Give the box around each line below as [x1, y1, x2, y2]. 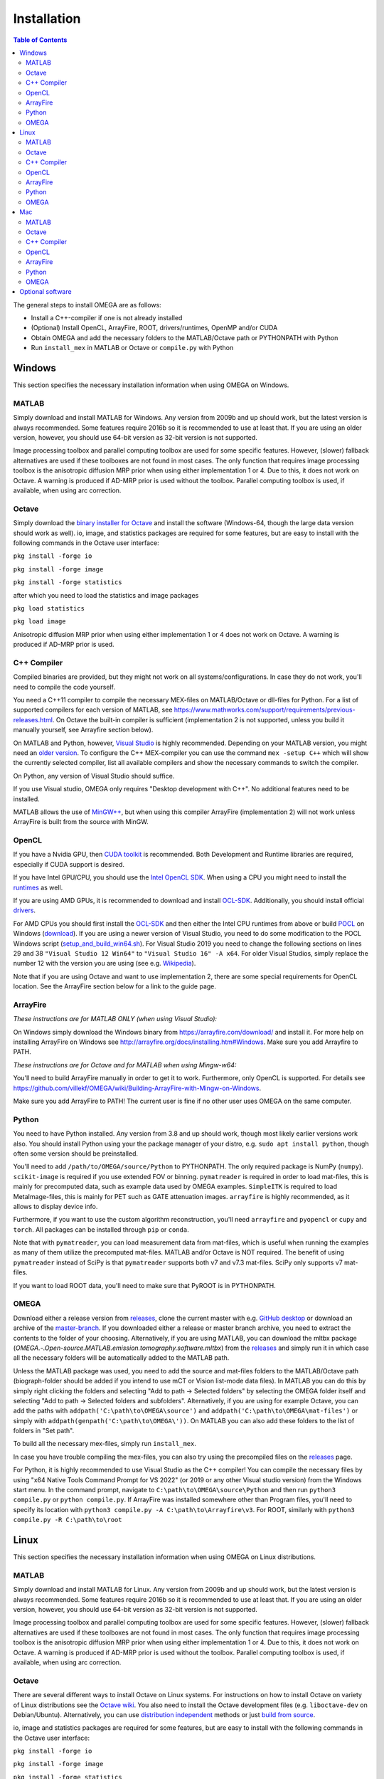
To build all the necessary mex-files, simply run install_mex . [13, 1440, 197, 1448]
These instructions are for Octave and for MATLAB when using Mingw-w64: [13, 1060, 237, 1069]
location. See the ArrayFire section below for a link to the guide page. [13, 982, 217, 991]
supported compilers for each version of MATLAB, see [13, 705, 173, 714]
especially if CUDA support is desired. [13, 860, 124, 868]
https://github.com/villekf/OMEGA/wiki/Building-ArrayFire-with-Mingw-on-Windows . [13, 1084, 262, 1092]
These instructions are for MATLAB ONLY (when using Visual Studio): [13, 1015, 217, 1023]
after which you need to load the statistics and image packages [13, 591, 199, 599]
